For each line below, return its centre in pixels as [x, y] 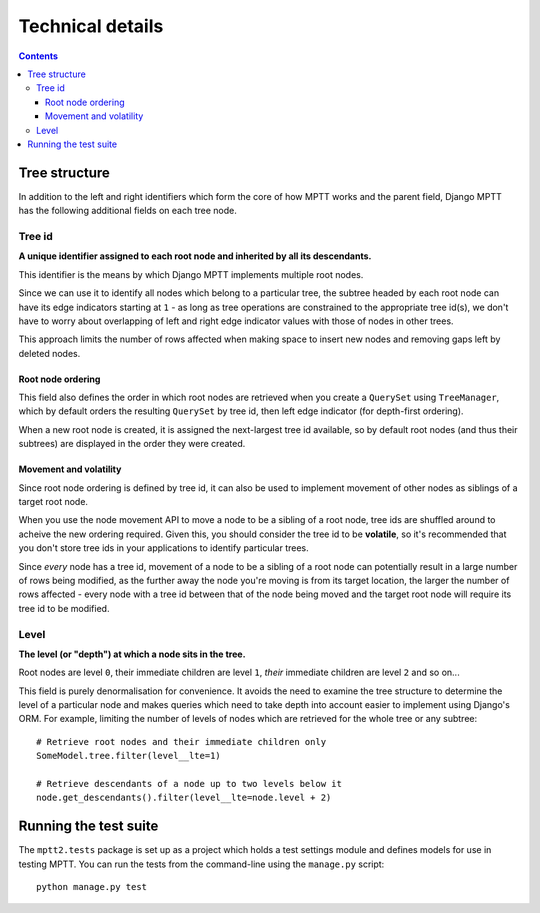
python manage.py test [92, 887]
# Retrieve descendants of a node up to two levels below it [189, 784]
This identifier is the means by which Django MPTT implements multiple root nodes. [191, 274]
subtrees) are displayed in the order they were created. [132, 444]
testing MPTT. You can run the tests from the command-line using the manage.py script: [201, 864]
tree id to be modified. [64, 608]
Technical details [91, 26]
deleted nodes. [49, 353]
